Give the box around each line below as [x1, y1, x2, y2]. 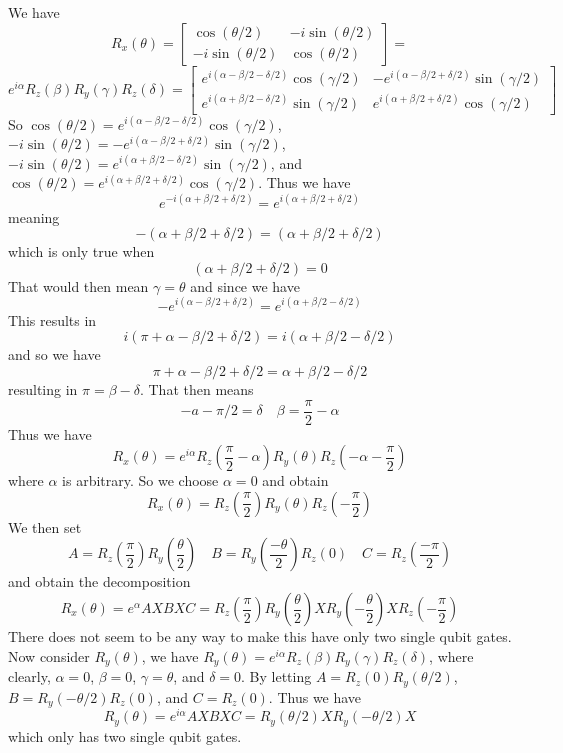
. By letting [241, 666, 312, 687]
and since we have [190, 275, 300, 296]
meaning [8, 206, 60, 227]
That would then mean [8, 275, 149, 296]
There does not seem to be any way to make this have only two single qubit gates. [8, 626, 512, 647]
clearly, [8, 666, 51, 687]
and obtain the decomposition [8, 571, 191, 592]
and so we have [8, 344, 101, 365]
